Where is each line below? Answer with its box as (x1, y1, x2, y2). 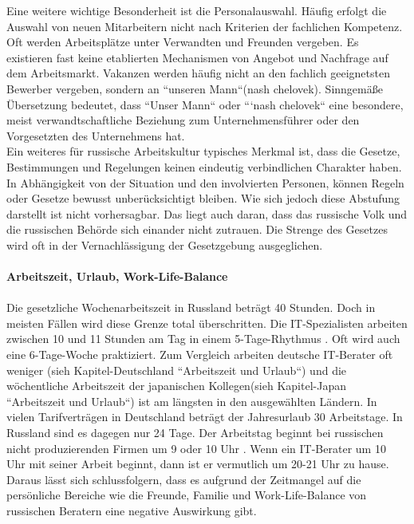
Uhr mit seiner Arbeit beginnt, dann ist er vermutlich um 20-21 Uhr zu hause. (6, 455, 389, 472)
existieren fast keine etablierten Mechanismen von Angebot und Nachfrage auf (6, 49, 388, 65)
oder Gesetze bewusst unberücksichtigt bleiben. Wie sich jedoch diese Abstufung (6, 190, 400, 207)
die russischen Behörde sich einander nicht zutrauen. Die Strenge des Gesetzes (6, 221, 388, 238)
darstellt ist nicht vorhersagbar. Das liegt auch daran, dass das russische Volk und (6, 205, 408, 222)
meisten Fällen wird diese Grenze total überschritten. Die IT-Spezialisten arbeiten (6, 314, 408, 331)
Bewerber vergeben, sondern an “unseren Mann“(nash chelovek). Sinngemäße (6, 80, 383, 97)
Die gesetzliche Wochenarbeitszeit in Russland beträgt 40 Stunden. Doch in (6, 299, 376, 316)
